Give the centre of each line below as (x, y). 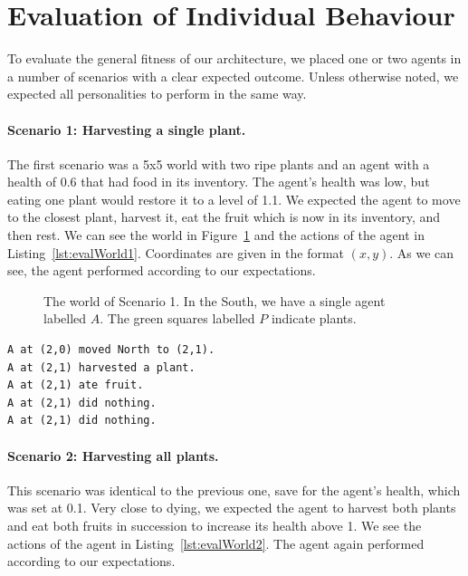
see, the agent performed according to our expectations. (162, 270)
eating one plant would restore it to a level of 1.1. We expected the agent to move (234, 199)
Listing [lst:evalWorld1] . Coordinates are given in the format (176, 252)
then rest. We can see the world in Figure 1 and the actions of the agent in (216, 235)
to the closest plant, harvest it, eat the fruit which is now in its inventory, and (224, 217)
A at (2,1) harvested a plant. (101, 367)
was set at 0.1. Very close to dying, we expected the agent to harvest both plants (232, 508)
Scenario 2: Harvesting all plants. (113, 455)
